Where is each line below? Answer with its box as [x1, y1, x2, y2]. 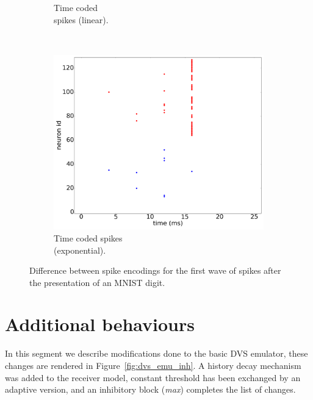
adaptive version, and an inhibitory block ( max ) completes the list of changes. [5, 383, 296, 396]
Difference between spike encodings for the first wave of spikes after [29, 264, 281, 277]
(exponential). [54, 243, 106, 256]
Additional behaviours [5, 312, 195, 337]
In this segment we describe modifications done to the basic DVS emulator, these [5, 347, 308, 360]
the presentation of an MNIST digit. [29, 276, 165, 288]
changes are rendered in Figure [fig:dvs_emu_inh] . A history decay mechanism [5, 359, 301, 372]
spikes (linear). [54, 13, 109, 26]
